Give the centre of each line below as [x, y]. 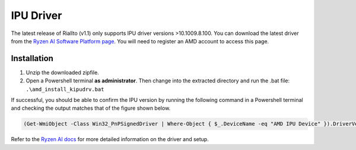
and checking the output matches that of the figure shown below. [91, 108]
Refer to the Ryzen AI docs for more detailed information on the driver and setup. [110, 139]
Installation [32, 58]
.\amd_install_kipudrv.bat [65, 89]
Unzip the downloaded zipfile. [62, 72]
